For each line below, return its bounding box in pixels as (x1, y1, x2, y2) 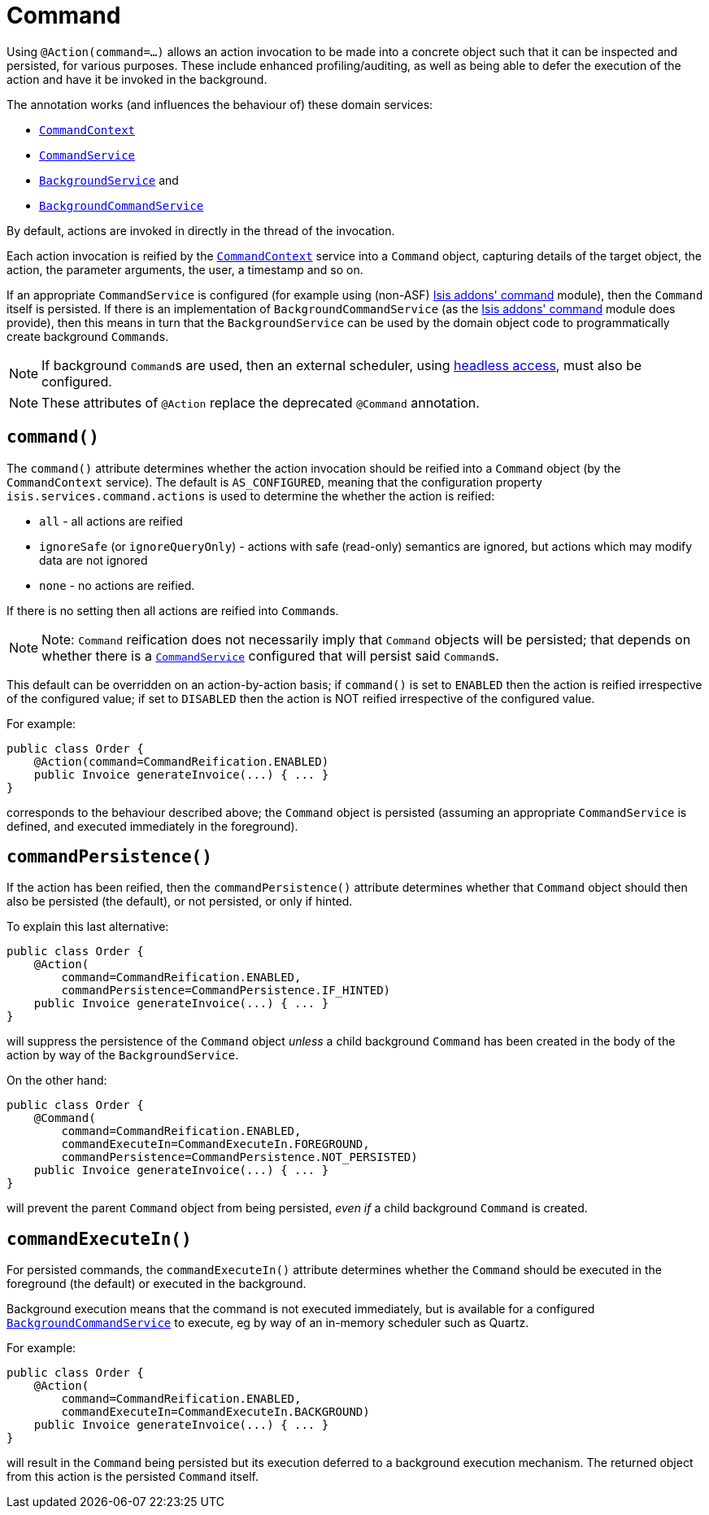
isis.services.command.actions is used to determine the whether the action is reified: (7, 488, 495, 503)
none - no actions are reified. (39, 578, 195, 592)
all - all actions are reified (39, 513, 183, 528)
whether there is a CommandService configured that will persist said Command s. (41, 647, 499, 664)
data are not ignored (39, 552, 148, 567)
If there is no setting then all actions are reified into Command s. (7, 603, 339, 618)
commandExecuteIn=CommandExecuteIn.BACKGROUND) (61, 1405, 370, 1419)
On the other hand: (7, 1073, 107, 1088)
